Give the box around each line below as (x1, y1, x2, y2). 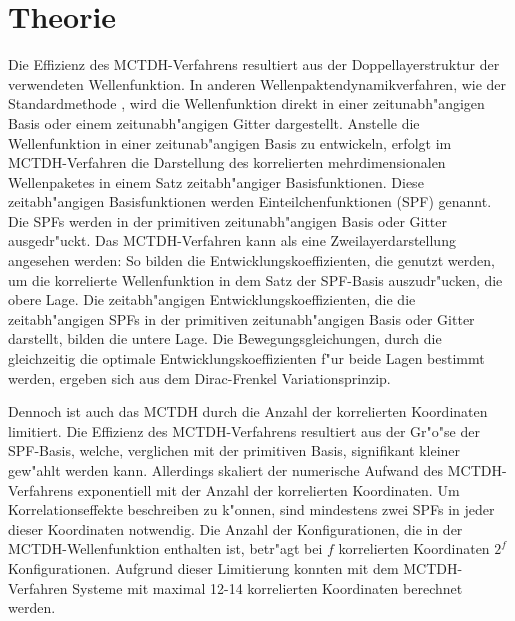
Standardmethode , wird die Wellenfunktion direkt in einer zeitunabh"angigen (8, 93, 485, 114)
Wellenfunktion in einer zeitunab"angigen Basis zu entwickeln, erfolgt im (8, 132, 452, 153)
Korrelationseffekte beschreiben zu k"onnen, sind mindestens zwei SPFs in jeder (8, 499, 495, 520)
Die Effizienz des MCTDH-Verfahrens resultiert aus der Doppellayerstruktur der (8, 54, 500, 75)
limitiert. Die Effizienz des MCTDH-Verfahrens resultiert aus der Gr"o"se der (8, 420, 480, 441)
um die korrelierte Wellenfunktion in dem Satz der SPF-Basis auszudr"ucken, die (8, 269, 503, 290)
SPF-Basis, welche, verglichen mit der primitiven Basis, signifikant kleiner (8, 440, 461, 461)
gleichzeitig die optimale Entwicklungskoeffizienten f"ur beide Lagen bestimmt (8, 348, 485, 369)
